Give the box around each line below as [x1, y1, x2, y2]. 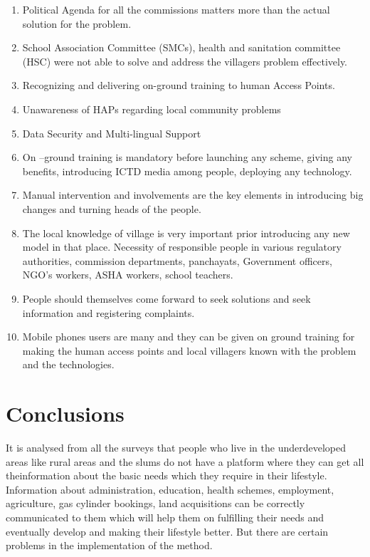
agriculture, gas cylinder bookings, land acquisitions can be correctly [6, 496, 305, 511]
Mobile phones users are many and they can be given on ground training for [22, 329, 355, 344]
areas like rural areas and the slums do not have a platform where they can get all [6, 454, 364, 469]
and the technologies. [22, 357, 115, 372]
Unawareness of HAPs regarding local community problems [22, 101, 281, 116]
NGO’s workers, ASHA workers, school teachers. [22, 267, 233, 282]
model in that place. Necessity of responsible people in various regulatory [22, 239, 342, 254]
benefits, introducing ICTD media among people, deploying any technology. [22, 163, 352, 178]
